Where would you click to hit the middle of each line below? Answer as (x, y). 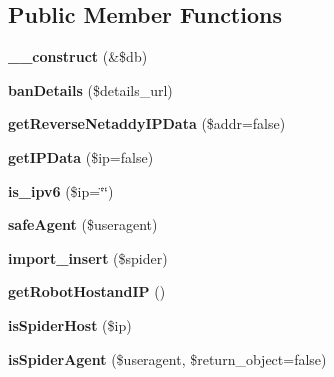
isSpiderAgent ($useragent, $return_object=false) (167, 358)
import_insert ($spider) (88, 257)
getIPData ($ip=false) (81, 156)
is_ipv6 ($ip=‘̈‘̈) (61, 190)
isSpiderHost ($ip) (70, 324)
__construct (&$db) (78, 56)
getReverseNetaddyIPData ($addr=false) (147, 123)
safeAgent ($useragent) (83, 224)
